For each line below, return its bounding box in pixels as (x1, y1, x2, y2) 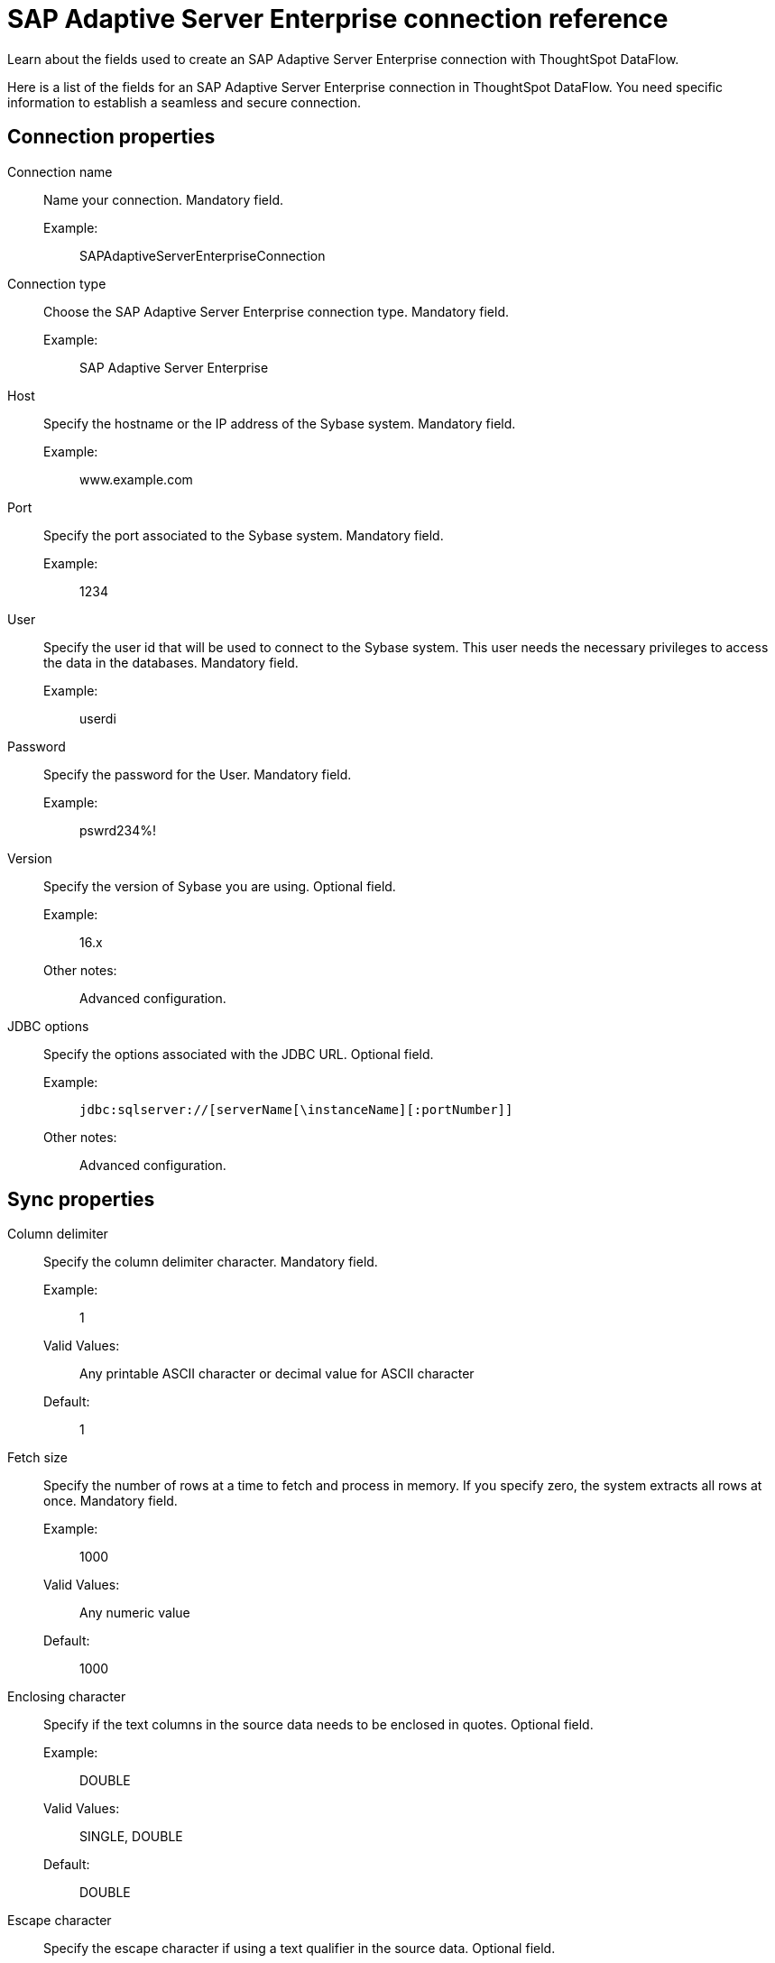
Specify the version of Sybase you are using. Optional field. (43, 878, 396, 894)
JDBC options (7, 1018, 89, 1034)
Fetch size (7, 1450, 68, 1466)
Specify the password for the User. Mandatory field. (43, 766, 352, 782)
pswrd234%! (79, 822, 157, 838)
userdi (79, 710, 116, 726)
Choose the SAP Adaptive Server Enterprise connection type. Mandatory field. (43, 303, 510, 319)
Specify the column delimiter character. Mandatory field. (43, 1254, 378, 1270)
